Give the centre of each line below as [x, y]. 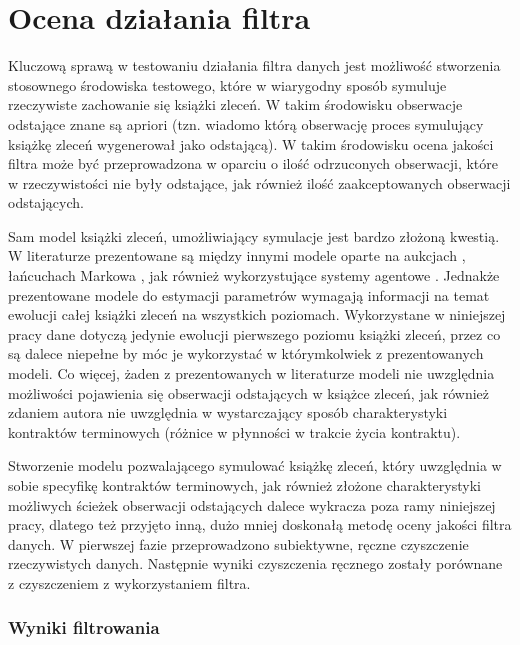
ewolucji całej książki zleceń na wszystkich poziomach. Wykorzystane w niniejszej [257, 314]
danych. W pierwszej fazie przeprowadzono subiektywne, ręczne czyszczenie [238, 543]
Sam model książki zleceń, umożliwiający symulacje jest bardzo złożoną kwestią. [254, 235]
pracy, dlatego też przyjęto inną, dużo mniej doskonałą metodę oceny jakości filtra [260, 524]
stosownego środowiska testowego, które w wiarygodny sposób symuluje [227, 84]
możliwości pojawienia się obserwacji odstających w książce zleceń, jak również [249, 392]
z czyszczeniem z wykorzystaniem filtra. [129, 582]
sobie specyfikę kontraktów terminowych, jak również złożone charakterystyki [244, 485]
